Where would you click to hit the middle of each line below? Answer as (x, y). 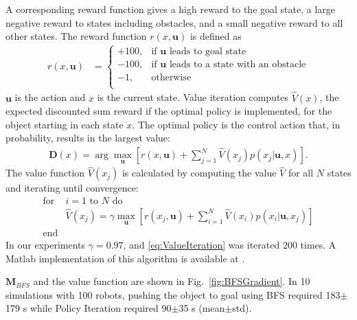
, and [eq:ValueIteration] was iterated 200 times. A (230, 244)
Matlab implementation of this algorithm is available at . (125, 258)
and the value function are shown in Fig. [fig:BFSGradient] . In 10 (172, 281)
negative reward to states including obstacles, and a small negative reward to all (174, 22)
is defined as (216, 36)
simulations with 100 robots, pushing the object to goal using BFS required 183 (173, 294)
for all (301, 173)
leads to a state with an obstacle (238, 65)
